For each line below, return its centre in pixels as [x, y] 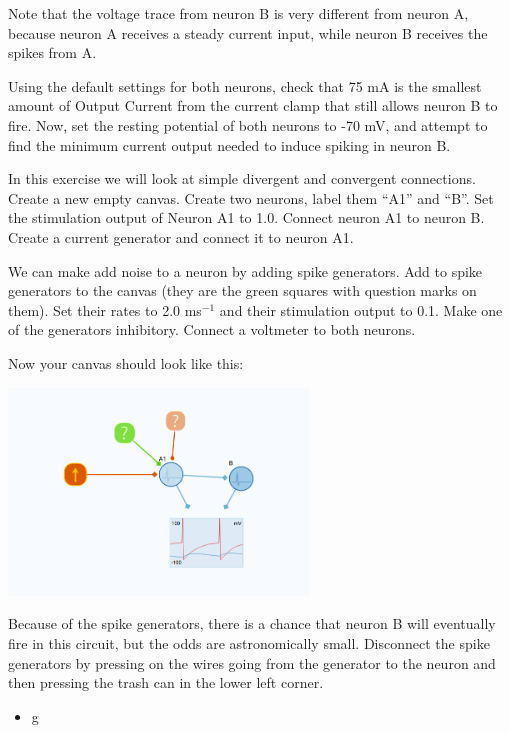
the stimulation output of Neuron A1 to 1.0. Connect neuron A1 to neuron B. [246, 217]
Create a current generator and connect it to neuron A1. [181, 236]
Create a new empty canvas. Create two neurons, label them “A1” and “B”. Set [251, 197]
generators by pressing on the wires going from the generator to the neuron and [252, 662]
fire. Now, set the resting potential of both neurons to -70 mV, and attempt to [248, 124]
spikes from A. [52, 52]
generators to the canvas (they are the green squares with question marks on [242, 290]
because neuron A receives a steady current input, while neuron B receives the [248, 32]
